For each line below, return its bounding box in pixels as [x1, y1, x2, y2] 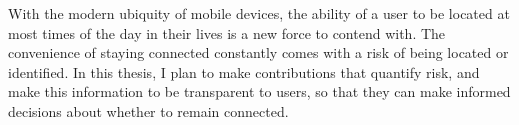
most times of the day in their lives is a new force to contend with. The [8, 22, 446, 43]
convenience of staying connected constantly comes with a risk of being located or [8, 42, 509, 63]
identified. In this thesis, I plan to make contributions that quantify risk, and [8, 61, 480, 82]
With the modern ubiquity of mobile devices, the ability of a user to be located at [8, 3, 510, 23]
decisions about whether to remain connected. [8, 100, 289, 121]
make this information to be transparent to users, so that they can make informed [8, 81, 511, 102]
